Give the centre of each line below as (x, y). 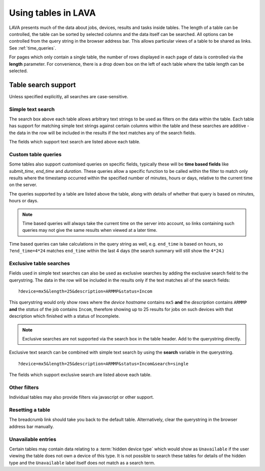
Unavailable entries (33, 439)
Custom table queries (35, 154)
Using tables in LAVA (53, 13)
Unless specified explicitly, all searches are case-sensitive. (69, 96)
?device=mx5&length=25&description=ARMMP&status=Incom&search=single (103, 364)
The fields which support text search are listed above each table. (75, 142)
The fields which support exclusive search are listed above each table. (80, 375)
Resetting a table (30, 410)
